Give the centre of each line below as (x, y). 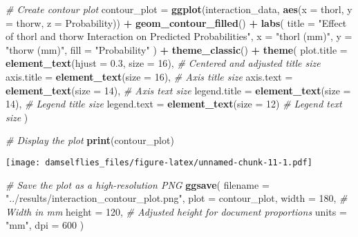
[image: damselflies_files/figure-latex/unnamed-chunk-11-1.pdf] (159, 162)
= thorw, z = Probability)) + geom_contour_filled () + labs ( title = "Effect (176, 22)
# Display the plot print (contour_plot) (90, 140)
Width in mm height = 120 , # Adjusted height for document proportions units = (176, 211)
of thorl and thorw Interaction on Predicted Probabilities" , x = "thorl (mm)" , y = (179, 36)
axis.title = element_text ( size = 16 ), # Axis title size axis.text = (149, 76)
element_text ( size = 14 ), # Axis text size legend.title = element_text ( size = (178, 90)
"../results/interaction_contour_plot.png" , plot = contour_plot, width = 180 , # (177, 198)
